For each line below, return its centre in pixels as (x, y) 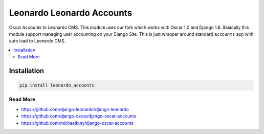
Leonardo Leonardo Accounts (71, 13)
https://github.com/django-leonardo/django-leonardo (75, 109)
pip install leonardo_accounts (57, 85)
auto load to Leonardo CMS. (37, 41)
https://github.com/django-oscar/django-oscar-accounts (79, 116)
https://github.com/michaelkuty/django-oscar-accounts (77, 123)
